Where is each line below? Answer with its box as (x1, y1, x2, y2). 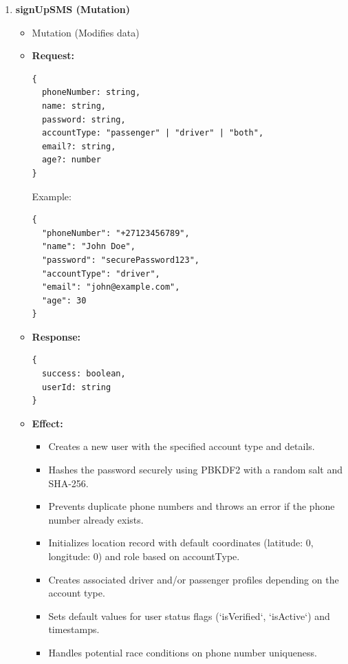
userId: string (41, 382, 111, 392)
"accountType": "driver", (41, 268, 160, 279)
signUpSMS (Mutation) (15, 2, 131, 16)
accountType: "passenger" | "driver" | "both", (41, 128, 264, 138)
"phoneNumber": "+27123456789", (41, 228, 190, 238)
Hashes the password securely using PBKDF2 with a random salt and (48, 462, 343, 477)
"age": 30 (41, 295, 87, 306)
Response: (32, 329, 80, 343)
